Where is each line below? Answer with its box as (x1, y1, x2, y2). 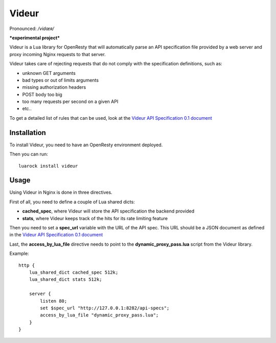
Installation (9, 128, 46, 137)
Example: (9, 250, 29, 257)
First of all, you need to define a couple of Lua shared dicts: (9, 199, 135, 205)
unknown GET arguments (22, 70, 76, 76)
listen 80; (40, 298, 67, 304)
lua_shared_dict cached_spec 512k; (29, 269, 119, 275)
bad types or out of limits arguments (22, 77, 99, 83)
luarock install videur (18, 163, 78, 169)
